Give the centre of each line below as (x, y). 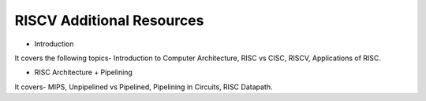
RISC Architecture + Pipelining (84, 72)
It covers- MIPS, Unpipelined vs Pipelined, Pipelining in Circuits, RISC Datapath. (144, 87)
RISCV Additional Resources (109, 20)
